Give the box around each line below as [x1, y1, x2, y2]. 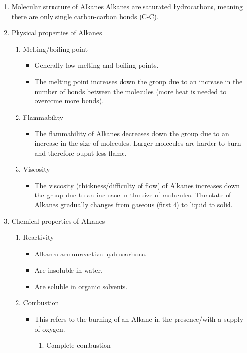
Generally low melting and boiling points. [35, 60, 159, 70]
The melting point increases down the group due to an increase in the [35, 76, 243, 86]
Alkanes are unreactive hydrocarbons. [35, 248, 147, 258]
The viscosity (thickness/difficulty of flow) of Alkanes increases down [35, 180, 240, 190]
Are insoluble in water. [35, 265, 103, 275]
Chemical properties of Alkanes [11, 216, 105, 226]
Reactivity [23, 232, 54, 242]
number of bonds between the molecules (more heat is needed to [35, 86, 227, 96]
